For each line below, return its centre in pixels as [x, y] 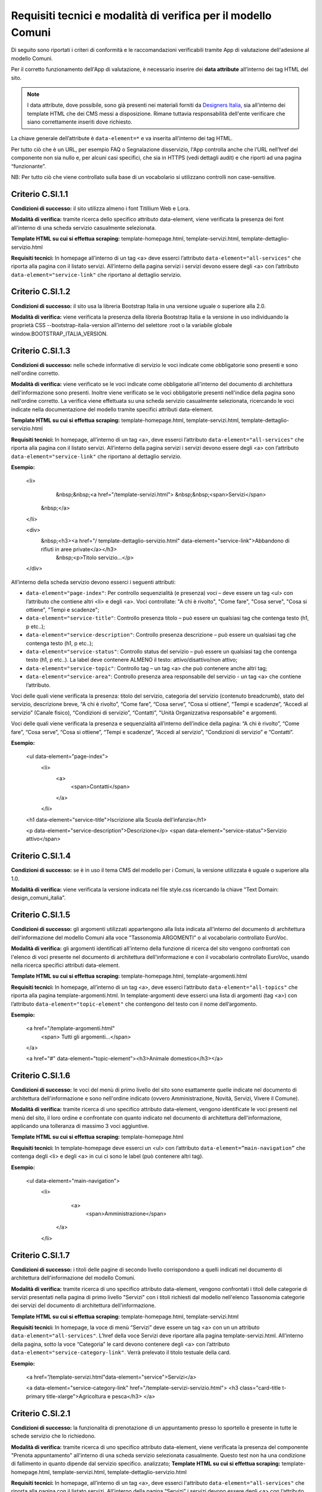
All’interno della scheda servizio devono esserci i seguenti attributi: [93, 582]
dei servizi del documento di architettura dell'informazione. [83, 1305]
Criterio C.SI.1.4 [41, 856]
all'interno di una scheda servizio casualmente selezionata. [83, 227]
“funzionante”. [28, 166]
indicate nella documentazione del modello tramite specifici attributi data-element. [112, 409]
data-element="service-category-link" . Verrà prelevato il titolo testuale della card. [121, 1352]
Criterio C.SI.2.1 [41, 1414]
